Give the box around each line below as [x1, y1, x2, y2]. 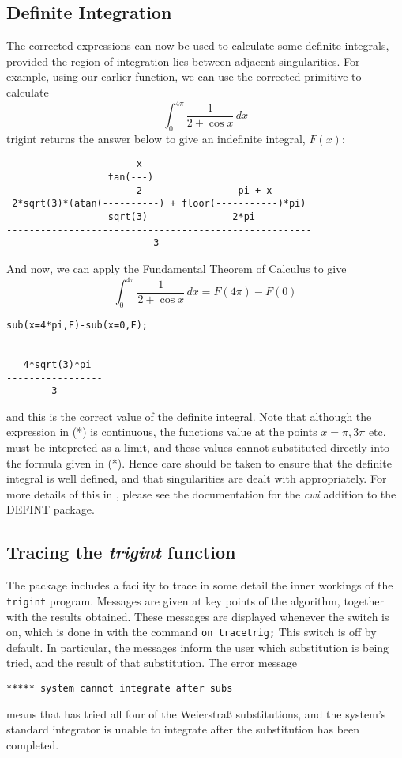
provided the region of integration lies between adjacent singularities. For [6, 52, 360, 69]
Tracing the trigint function [6, 540, 236, 564]
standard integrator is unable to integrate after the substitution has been [6, 721, 360, 737]
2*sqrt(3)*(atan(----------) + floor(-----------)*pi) [12, 198, 306, 210]
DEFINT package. [6, 501, 95, 517]
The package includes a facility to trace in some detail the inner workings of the [6, 577, 393, 593]
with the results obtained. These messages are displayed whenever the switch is [6, 608, 389, 624]
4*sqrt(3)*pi [23, 358, 92, 370]
